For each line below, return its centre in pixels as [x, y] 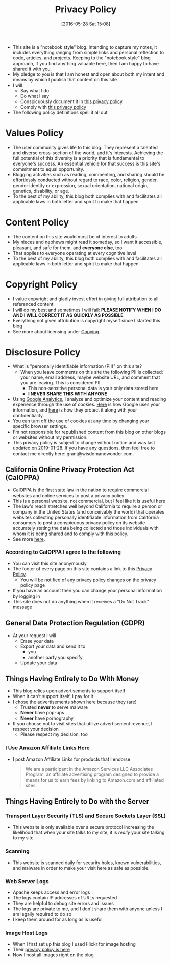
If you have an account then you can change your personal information [87, 590]
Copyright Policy [42, 284]
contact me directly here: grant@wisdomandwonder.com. [73, 453]
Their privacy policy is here [41, 950]
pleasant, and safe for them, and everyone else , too [67, 248]
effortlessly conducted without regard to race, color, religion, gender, [85, 180]
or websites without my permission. [50, 437]
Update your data [39, 663]
